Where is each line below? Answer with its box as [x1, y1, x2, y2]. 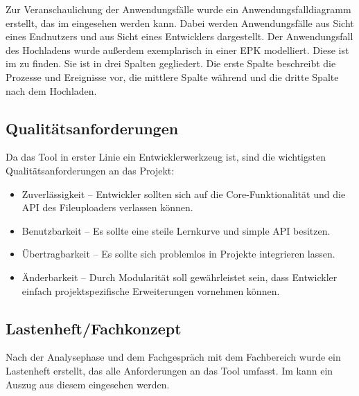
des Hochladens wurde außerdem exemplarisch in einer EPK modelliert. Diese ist [6, 42, 349, 57]
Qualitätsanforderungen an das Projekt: [6, 163, 175, 177]
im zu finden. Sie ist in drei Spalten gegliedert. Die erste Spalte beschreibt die [6, 56, 336, 71]
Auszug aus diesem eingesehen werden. [6, 377, 170, 391]
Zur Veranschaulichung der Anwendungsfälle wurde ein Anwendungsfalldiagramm [6, 2, 351, 16]
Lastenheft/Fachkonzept [6, 317, 182, 339]
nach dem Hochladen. [6, 83, 97, 98]
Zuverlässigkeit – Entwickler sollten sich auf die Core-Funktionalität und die [21, 186, 346, 201]
